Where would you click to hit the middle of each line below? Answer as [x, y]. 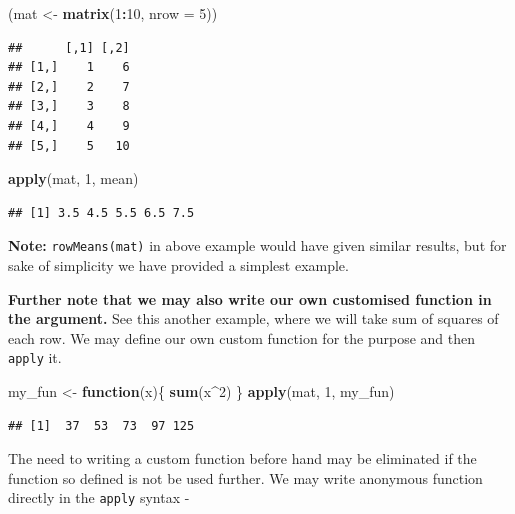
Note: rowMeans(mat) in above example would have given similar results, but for [257, 245]
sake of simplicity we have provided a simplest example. [178, 265]
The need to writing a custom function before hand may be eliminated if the [242, 458]
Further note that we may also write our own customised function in [250, 298]
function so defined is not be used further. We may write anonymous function [245, 477]
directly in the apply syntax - [99, 497]
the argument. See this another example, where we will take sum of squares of [253, 318]
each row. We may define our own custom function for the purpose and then [241, 337]
